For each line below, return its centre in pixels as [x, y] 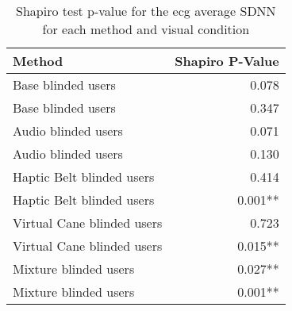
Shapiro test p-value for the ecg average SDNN [146, 11]
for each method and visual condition [146, 29]
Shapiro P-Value [227, 61]
